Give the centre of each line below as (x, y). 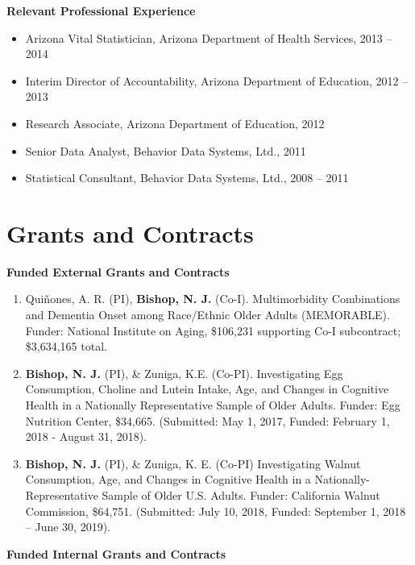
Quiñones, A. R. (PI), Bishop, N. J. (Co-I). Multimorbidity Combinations (213, 299)
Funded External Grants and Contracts (118, 271)
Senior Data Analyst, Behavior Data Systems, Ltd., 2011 (166, 150)
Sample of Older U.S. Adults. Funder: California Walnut (241, 495)
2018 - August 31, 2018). (86, 436)
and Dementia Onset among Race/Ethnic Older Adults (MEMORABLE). (207, 315)
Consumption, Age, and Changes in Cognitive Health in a (168, 479)
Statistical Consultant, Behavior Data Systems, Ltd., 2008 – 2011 (187, 178)
